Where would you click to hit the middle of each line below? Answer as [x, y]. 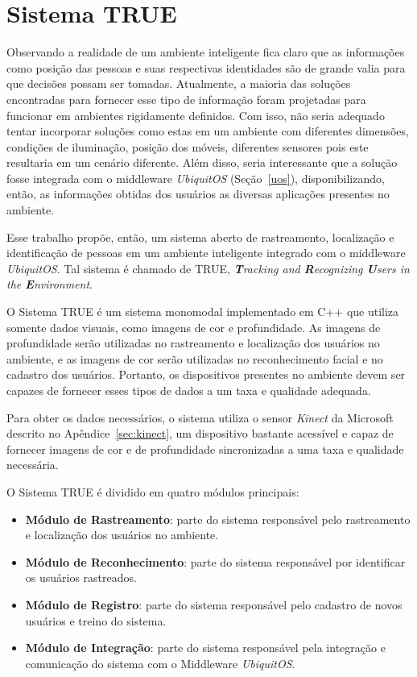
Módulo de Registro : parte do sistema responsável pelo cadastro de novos [214, 604]
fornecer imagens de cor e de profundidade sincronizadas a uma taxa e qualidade [205, 449]
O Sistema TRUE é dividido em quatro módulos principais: [153, 491]
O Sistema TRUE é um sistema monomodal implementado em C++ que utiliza [203, 312]
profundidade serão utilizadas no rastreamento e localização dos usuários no [193, 343]
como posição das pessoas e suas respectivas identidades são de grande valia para [206, 67]
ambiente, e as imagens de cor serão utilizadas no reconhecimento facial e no [195, 358]
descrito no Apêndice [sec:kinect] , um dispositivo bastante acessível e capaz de [200, 433]
